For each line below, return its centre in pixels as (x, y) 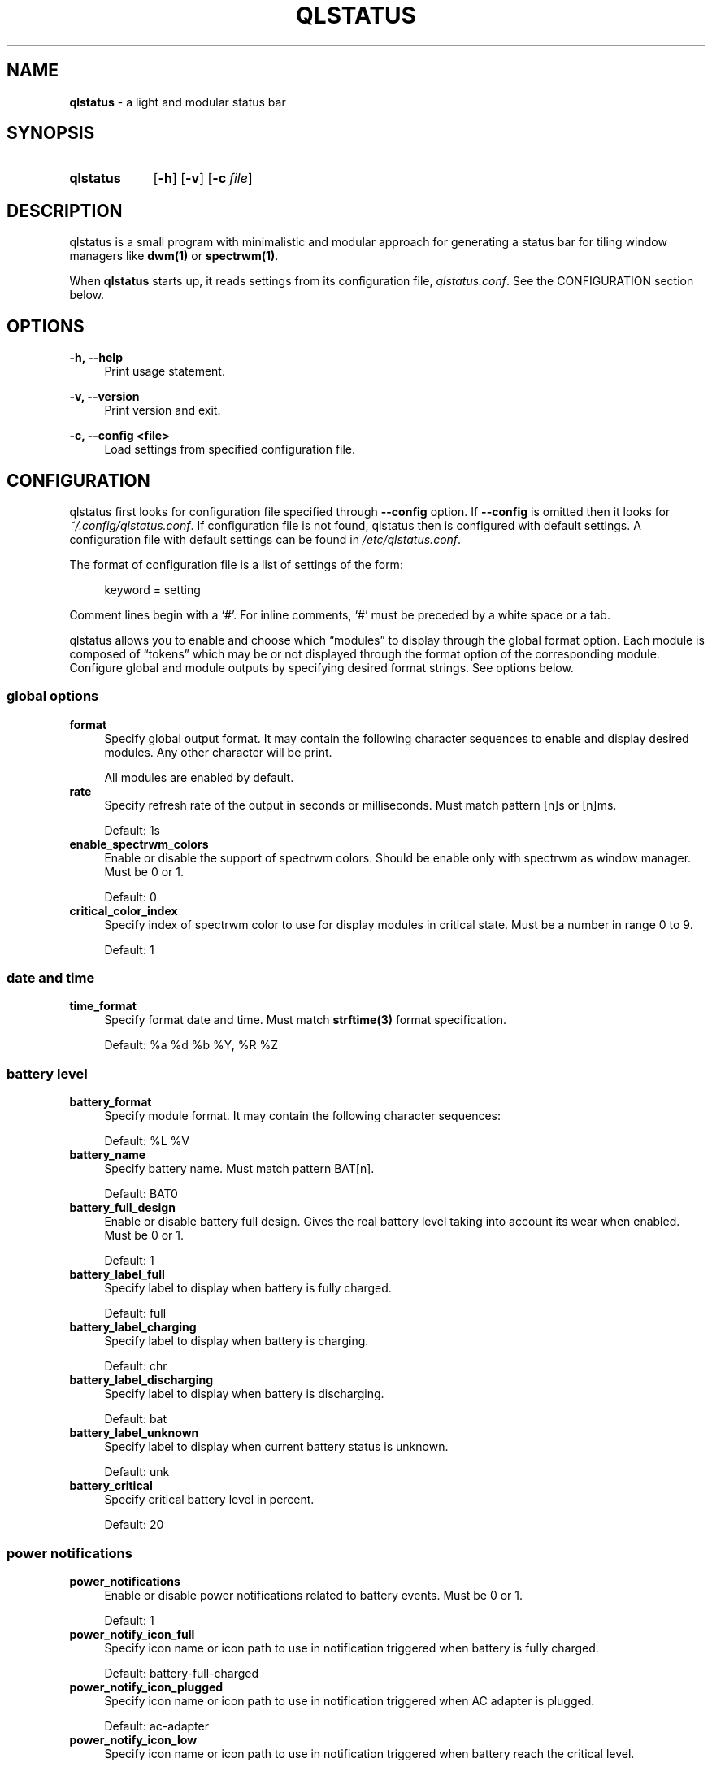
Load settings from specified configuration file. (230, 449)
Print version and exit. (163, 410)
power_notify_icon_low (133, 1739)
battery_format (111, 1102)
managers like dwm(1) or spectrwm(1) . (174, 256)
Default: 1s (132, 830)
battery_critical (111, 1486)
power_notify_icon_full (132, 1634)
